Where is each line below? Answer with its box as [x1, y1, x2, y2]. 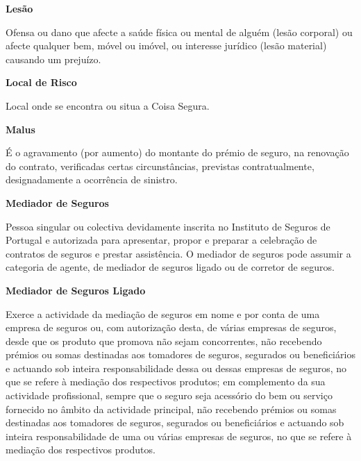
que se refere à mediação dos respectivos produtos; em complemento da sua [6, 374, 326, 389]
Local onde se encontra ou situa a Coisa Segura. [6, 98, 210, 112]
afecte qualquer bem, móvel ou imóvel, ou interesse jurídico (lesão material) [6, 38, 327, 53]
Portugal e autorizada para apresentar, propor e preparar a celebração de [6, 233, 317, 247]
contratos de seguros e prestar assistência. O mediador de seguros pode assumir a [6, 246, 351, 260]
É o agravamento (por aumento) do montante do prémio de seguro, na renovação [6, 145, 349, 160]
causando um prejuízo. [6, 51, 101, 66]
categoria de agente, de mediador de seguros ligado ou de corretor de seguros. [6, 260, 335, 274]
